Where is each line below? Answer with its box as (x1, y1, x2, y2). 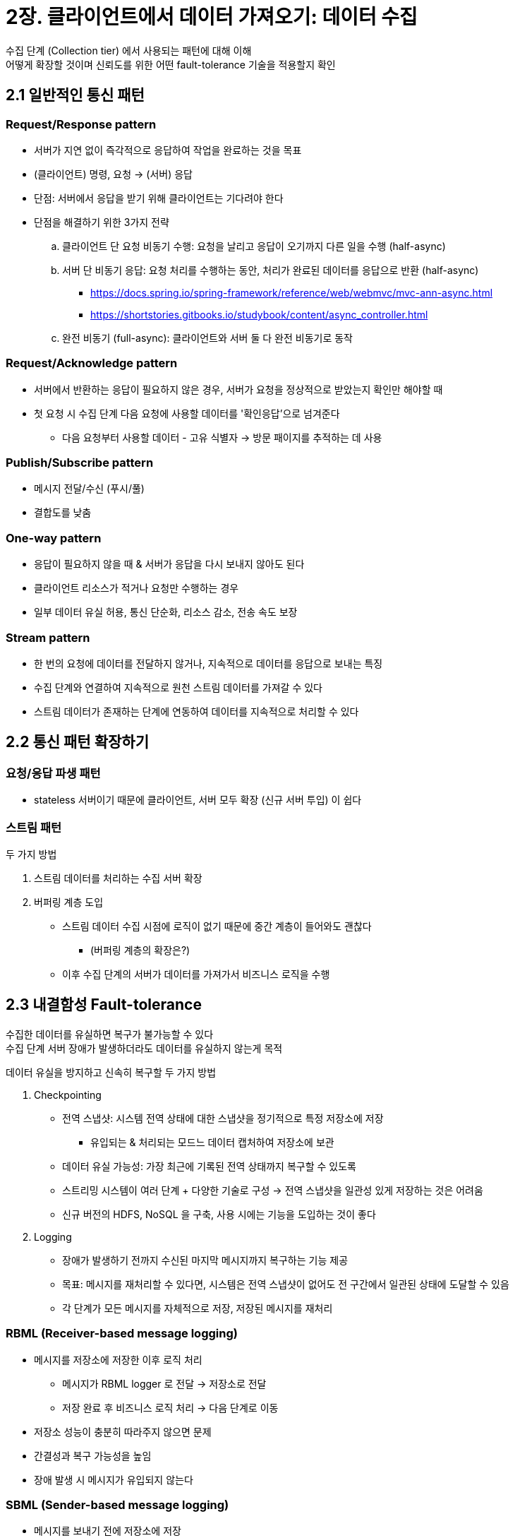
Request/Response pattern (6, 117, 157, 131)
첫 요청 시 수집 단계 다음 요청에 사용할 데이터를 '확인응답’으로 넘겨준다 (34, 407, 340, 419)
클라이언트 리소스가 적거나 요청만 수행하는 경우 (34, 582, 239, 595)
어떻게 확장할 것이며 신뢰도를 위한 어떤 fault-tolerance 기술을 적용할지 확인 (6, 58, 336, 71)
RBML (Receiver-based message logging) (6, 1326, 238, 1341)
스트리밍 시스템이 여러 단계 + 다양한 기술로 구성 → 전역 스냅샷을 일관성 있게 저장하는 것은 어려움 (62, 1184, 483, 1196)
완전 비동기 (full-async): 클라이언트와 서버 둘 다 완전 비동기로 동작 (62, 331, 353, 344)
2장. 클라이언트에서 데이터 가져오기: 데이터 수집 (6, 5, 418, 29)
